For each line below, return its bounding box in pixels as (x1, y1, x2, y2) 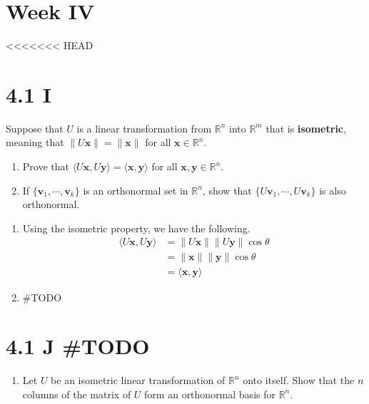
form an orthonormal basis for (144, 386, 276, 401)
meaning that (6, 135, 64, 150)
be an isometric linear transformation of (51, 373, 226, 388)
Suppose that (6, 120, 64, 135)
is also (319, 182, 346, 197)
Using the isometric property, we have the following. (22, 220, 251, 235)
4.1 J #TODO (6, 331, 150, 361)
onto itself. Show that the (243, 373, 355, 388)
